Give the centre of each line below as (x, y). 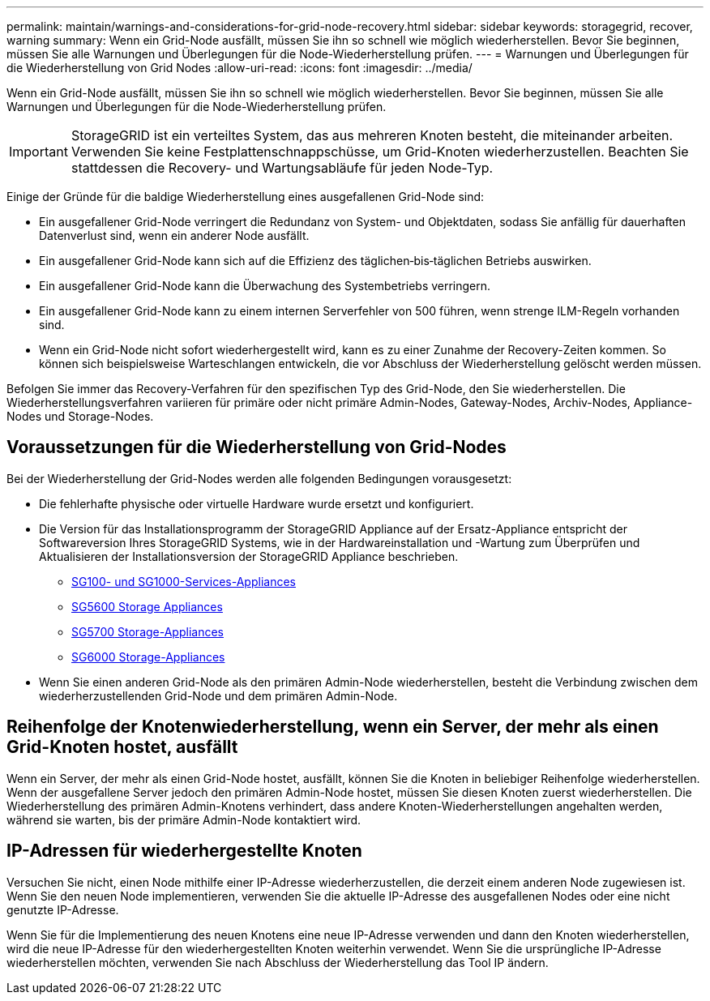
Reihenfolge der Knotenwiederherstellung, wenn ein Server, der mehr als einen (333, 727)
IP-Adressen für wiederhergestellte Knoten (184, 851)
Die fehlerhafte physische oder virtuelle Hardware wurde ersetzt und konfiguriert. (257, 503)
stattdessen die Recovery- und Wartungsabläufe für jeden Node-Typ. (282, 168)
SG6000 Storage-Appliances (148, 657)
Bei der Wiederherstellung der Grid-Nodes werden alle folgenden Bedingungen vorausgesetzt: (259, 478)
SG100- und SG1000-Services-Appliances (184, 581)
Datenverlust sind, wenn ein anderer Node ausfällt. (174, 235)
